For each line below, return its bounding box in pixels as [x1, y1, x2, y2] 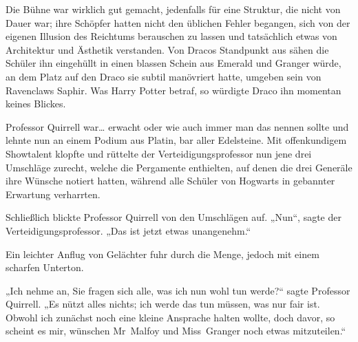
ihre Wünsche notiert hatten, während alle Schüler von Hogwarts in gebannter [6, 173, 335, 188]
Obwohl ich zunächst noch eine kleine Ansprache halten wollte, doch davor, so [6, 310, 335, 324]
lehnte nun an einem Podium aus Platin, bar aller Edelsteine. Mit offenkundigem [6, 133, 347, 147]
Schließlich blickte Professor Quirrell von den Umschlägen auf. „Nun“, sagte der [6, 210, 341, 224]
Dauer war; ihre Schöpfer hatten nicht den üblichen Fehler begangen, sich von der [6, 15, 350, 30]
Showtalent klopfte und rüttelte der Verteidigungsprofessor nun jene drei [6, 146, 312, 160]
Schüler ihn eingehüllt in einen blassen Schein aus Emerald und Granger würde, [6, 56, 341, 70]
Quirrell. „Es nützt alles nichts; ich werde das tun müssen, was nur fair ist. [6, 297, 320, 311]
